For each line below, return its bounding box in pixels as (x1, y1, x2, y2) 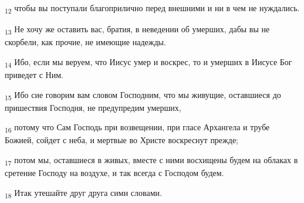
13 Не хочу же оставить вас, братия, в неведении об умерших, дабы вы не (5, 23, 270, 36)
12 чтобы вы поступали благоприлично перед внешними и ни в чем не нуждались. (5, 2, 300, 15)
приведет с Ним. (5, 68, 63, 80)
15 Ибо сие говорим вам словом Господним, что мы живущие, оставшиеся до (5, 88, 281, 102)
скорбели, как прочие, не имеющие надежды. (5, 36, 166, 48)
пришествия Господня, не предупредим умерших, (5, 101, 181, 113)
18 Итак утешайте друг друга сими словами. (5, 186, 162, 200)
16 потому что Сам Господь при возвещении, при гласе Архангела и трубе (5, 121, 270, 135)
